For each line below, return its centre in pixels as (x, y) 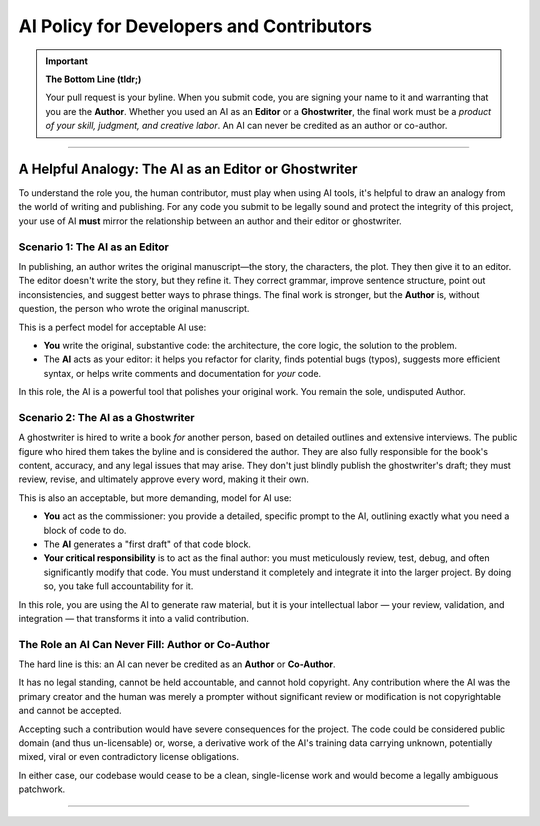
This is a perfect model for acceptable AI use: (112, 327)
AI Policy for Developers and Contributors (195, 26)
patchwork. (42, 789)
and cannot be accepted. (70, 711)
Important (67, 61)
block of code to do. (85, 530)
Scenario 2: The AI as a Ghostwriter (106, 417)
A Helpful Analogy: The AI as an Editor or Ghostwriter (188, 168)
